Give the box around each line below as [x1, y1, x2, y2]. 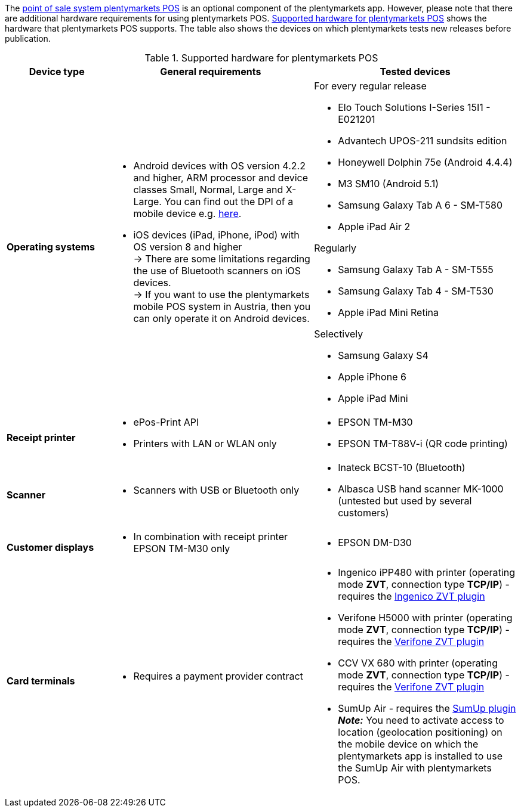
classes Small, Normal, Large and [133, 184, 283, 196]
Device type [29, 66, 85, 78]
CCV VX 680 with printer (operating [338, 657, 498, 669]
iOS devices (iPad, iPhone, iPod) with [133, 229, 300, 241]
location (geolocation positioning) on [338, 726, 502, 738]
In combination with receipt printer [133, 531, 288, 543]
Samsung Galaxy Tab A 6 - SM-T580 [338, 199, 503, 211]
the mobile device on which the [338, 738, 479, 750]
